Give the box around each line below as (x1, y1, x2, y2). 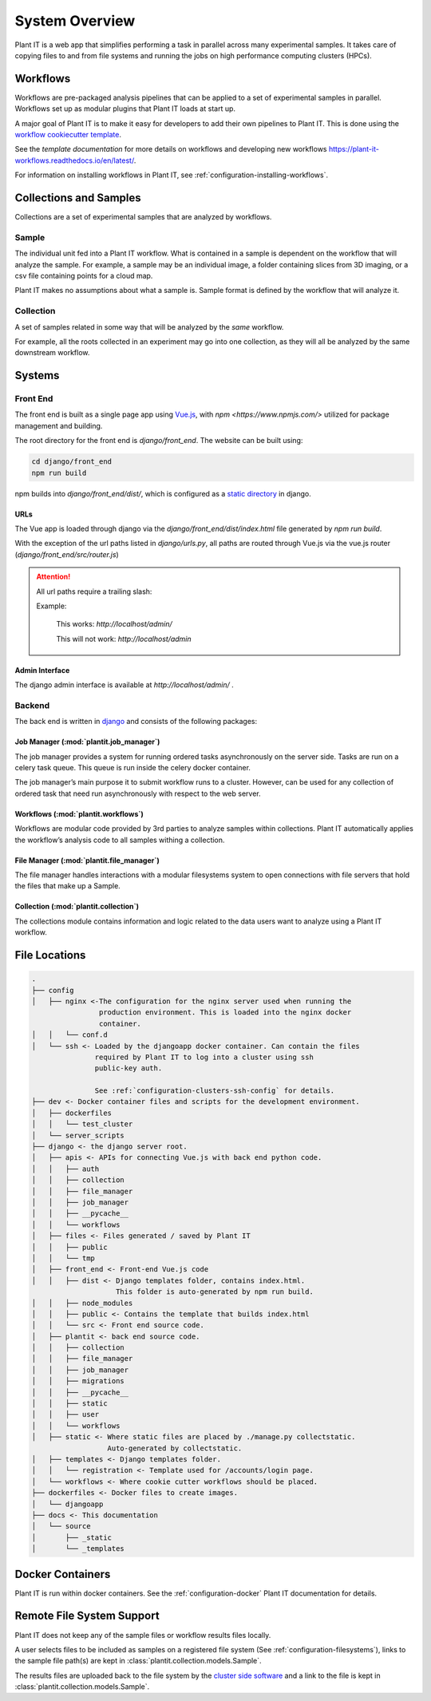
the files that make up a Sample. (14, 881, 121, 891)
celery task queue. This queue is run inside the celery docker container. (14, 763, 251, 773)
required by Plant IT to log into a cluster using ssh (94, 1052, 314, 1062)
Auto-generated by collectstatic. (107, 1443, 243, 1453)
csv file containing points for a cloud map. (14, 271, 153, 281)
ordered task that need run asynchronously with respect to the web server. (14, 789, 261, 798)
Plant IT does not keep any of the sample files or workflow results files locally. (14, 1630, 271, 1640)
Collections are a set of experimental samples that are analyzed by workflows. (14, 212, 272, 222)
